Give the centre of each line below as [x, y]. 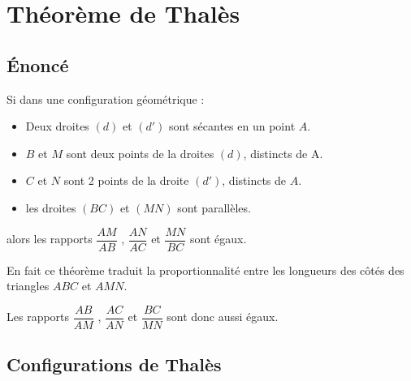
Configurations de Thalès [114, 364]
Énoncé [38, 64]
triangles [28, 286]
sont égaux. [218, 239]
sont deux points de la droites [140, 153]
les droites [51, 207]
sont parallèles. [214, 207]
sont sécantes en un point [232, 126]
